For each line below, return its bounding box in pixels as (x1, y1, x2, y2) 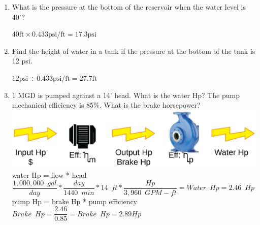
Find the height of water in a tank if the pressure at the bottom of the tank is (12, 45, 255, 56)
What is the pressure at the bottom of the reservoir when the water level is (12, 2, 246, 12)
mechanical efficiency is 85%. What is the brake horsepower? (12, 100, 201, 110)
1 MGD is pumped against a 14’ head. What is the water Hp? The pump (12, 89, 240, 100)
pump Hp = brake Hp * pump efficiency (12, 196, 137, 206)
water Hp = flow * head (12, 169, 87, 180)
